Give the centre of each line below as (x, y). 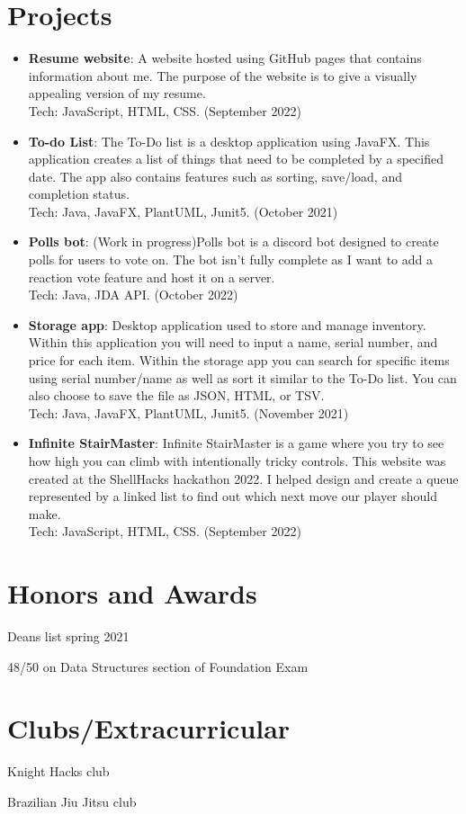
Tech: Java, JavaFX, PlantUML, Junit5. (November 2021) (188, 412)
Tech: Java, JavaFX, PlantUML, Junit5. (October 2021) (183, 211)
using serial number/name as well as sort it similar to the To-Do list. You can (242, 377)
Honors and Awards (132, 593)
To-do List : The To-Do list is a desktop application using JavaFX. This (229, 141)
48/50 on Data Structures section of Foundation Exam (158, 666)
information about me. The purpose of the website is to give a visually (223, 75)
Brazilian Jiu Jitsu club (72, 801)
